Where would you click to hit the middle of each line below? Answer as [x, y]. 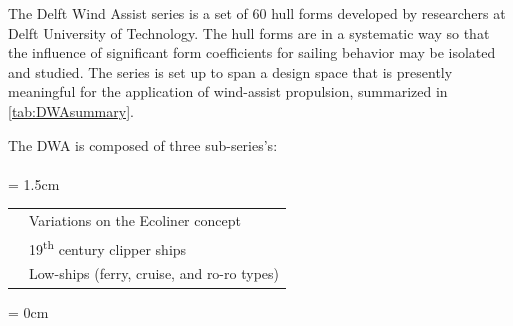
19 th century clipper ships [108, 247]
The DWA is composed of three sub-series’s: [143, 144]
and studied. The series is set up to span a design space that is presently [230, 71]
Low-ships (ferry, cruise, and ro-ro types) [154, 273]
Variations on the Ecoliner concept [135, 220]
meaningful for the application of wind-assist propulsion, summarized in [228, 91]
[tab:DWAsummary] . [71, 110]
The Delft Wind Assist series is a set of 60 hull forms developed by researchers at [257, 13]
